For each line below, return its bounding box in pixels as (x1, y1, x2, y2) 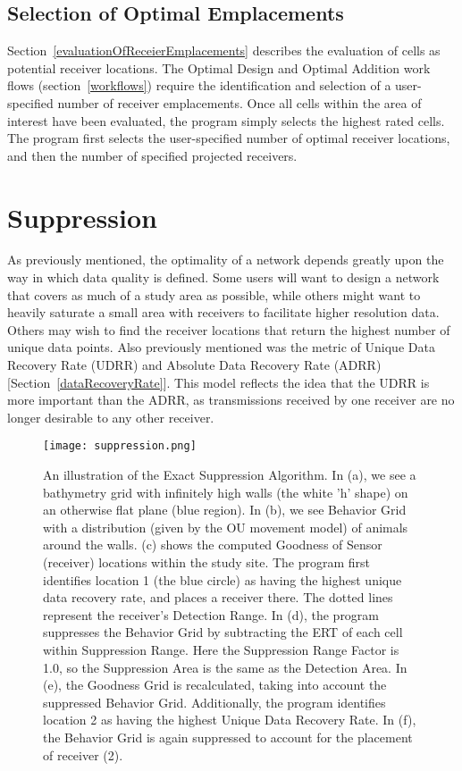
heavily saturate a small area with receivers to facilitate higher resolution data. (7, 303, 440, 322)
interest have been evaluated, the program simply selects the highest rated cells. (7, 111, 445, 130)
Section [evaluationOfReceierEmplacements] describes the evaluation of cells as (7, 41, 441, 60)
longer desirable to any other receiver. (7, 407, 214, 426)
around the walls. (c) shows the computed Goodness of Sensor (43, 535, 382, 554)
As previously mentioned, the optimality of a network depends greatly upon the (7, 250, 444, 269)
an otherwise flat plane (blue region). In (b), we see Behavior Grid (43, 500, 407, 519)
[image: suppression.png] (43, 440, 197, 453)
